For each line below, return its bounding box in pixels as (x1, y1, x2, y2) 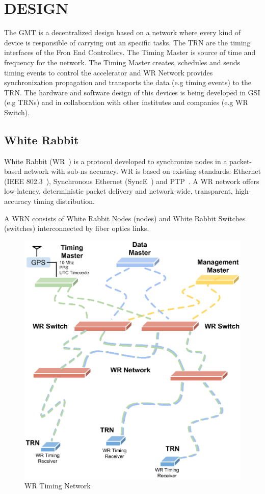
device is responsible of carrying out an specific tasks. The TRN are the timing (4, 37, 251, 47)
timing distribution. (33, 196, 95, 206)
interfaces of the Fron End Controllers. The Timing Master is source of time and (4, 47, 256, 58)
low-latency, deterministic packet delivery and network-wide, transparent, (4, 186, 233, 196)
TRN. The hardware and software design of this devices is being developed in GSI (4, 87, 260, 97)
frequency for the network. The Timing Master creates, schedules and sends (4, 57, 241, 67)
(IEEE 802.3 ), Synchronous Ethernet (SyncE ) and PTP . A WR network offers (4, 175, 259, 186)
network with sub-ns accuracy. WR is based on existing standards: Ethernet (23, 166, 261, 176)
